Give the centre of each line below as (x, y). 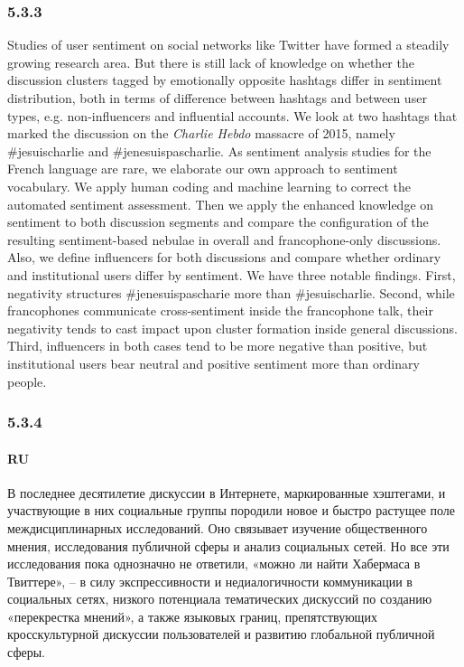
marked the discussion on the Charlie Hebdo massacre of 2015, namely (201, 133)
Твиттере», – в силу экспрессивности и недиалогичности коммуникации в (210, 581)
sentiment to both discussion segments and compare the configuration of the (218, 222)
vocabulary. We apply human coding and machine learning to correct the (209, 186)
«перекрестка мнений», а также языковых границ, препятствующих (192, 616)
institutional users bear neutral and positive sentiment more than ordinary (213, 363)
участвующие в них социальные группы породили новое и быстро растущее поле (232, 510)
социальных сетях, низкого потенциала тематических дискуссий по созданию (220, 599)
